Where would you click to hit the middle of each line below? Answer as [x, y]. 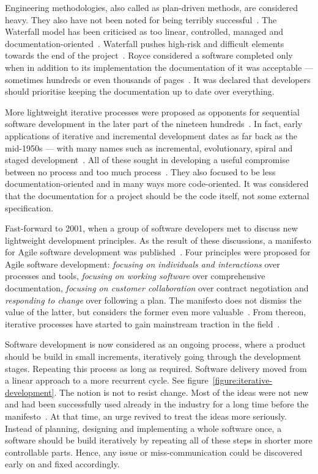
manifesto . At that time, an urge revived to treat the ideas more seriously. [146, 416]
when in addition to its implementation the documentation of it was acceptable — [159, 67]
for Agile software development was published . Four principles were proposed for [158, 252]
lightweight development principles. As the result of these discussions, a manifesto [158, 240]
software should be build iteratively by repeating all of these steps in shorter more [159, 440]
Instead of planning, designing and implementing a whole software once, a [143, 428]
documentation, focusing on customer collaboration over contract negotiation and [157, 288]
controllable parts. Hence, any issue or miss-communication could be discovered [154, 452]
